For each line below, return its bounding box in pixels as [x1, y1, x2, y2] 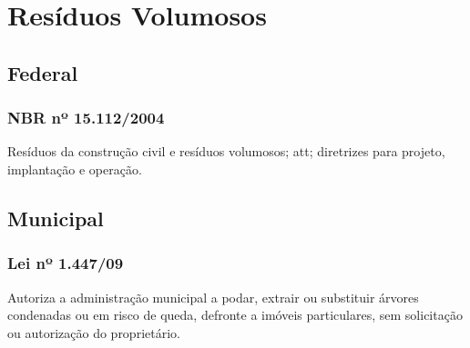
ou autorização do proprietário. [7, 323, 180, 342]
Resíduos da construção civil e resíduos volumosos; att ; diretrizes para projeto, [7, 142, 445, 161]
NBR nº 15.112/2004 [7, 106, 165, 129]
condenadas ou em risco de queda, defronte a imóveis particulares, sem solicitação [7, 305, 463, 324]
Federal [7, 58, 78, 86]
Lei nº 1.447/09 [7, 252, 124, 274]
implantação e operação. [7, 159, 142, 178]
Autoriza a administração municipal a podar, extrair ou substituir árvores [7, 287, 419, 306]
